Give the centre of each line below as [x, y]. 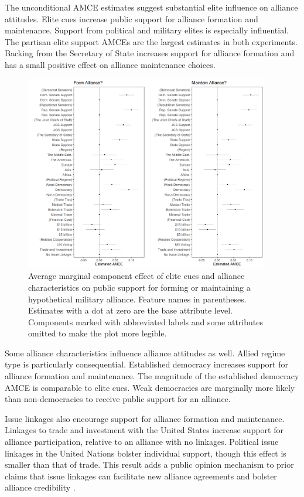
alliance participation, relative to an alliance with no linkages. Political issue [142, 442]
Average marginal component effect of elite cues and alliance [136, 276]
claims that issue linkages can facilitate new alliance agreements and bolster [141, 476]
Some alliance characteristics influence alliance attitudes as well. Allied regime [145, 353]
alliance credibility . [40, 487]
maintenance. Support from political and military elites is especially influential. [147, 30]
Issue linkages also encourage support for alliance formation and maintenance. [145, 418]
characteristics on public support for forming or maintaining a [139, 287]
